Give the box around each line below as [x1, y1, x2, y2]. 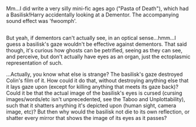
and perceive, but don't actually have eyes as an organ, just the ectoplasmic [6, 53, 191, 61]
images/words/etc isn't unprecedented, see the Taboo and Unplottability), [6, 96, 185, 103]
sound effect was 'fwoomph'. [6, 18, 77, 24]
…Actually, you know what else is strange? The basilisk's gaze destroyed [6, 71, 183, 78]
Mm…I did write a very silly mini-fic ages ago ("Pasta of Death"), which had [6, 5, 189, 12]
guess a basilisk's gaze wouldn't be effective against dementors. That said [6, 41, 187, 48]
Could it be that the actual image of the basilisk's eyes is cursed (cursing [6, 89, 182, 96]
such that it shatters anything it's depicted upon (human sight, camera [6, 102, 177, 109]
